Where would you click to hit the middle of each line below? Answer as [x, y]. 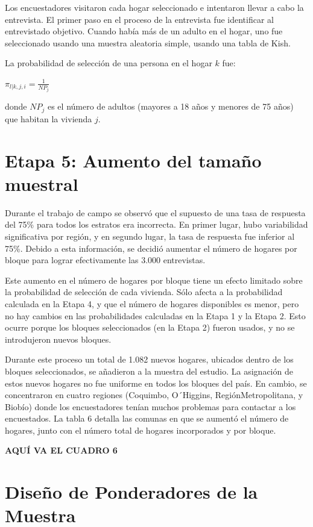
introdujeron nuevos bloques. [58, 339]
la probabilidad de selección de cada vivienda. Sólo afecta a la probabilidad [144, 292]
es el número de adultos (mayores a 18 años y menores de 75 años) [170, 106]
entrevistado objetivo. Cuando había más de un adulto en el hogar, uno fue [144, 31]
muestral [42, 183]
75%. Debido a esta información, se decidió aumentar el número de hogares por [151, 248]
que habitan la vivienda [49, 118]
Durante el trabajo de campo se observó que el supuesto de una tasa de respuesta [155, 212]
